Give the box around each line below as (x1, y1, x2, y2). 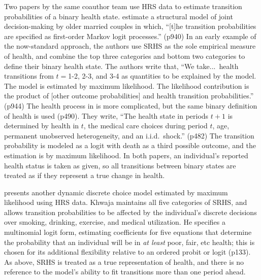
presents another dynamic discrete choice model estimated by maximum (4, 187, 228, 197)
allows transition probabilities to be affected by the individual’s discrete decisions (4, 206, 257, 217)
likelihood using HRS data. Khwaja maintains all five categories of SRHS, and (4, 197, 247, 207)
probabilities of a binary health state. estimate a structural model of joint (4, 11, 233, 21)
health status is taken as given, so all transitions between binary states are (4, 160, 236, 170)
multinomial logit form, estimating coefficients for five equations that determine (4, 227, 252, 237)
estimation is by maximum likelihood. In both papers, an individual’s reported (4, 150, 248, 160)
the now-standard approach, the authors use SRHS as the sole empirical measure (4, 41, 256, 51)
